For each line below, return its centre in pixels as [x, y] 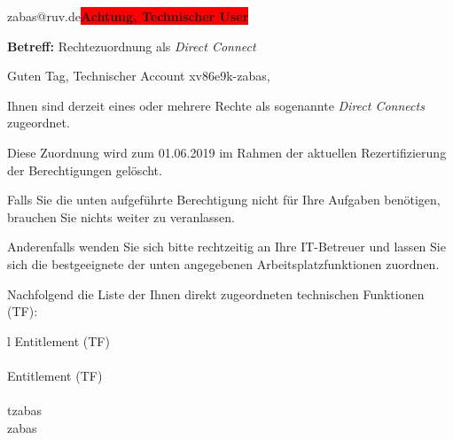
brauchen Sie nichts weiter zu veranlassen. [121, 216]
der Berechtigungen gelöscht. [85, 170]
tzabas [24, 410]
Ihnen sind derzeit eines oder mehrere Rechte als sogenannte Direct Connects [216, 105]
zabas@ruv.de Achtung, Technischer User [128, 16]
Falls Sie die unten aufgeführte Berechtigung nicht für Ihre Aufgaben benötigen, [224, 200]
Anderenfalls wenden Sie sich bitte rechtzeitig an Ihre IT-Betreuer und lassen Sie [226, 247]
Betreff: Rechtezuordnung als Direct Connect [132, 46]
